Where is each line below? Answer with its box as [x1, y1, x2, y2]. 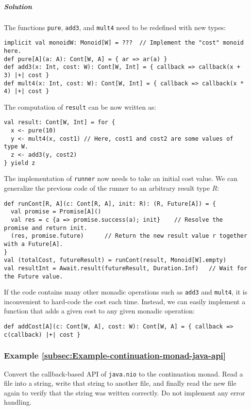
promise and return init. [4, 224, 87, 231]
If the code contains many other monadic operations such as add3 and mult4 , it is [4, 287, 248, 297]
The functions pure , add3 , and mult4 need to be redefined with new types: [4, 22, 226, 32]
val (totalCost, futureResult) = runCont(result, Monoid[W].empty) [4, 257, 227, 264]
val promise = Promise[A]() [11, 208, 101, 215]
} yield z [4, 159, 35, 166]
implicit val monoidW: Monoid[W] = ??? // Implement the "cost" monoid [4, 39, 244, 47]
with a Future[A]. [4, 240, 63, 247]
